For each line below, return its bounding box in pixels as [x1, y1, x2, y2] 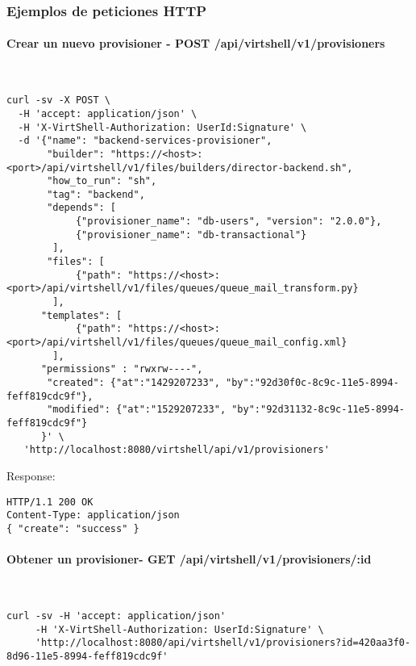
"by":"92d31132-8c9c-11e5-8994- [231, 404, 405, 416]
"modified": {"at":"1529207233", [47, 404, 227, 416]
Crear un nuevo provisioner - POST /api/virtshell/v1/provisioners [6, 35, 385, 52]
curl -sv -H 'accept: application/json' [6, 609, 227, 622]
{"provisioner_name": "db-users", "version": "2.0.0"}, [75, 216, 382, 228]
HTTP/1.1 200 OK [6, 496, 94, 508]
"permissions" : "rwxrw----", [40, 363, 203, 375]
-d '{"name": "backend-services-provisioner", [18, 135, 272, 147]
